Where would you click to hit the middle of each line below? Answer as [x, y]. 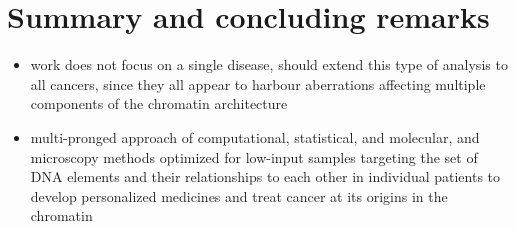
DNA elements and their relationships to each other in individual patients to [265, 176]
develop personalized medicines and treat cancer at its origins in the [239, 195]
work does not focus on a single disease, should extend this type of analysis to [269, 64]
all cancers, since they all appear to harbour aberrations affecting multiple [258, 83]
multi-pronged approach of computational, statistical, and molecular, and [255, 136]
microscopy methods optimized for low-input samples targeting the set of [254, 156]
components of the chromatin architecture [159, 103]
